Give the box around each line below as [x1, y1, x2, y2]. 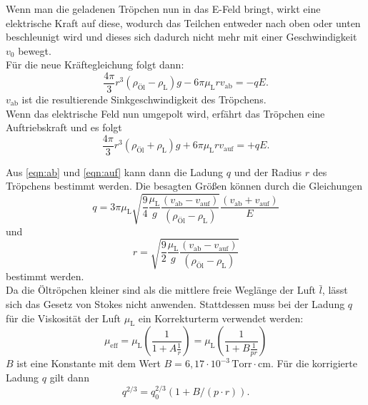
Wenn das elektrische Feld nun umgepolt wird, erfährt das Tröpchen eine [6, 106, 325, 121]
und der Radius [234, 164, 302, 179]
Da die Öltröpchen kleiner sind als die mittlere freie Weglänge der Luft [6, 282, 316, 297]
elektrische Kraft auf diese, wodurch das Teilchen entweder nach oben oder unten [6, 15, 361, 30]
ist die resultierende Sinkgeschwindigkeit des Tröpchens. [21, 92, 267, 107]
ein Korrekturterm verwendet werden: [138, 310, 304, 325]
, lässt [322, 282, 348, 297]
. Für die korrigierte [270, 356, 357, 371]
